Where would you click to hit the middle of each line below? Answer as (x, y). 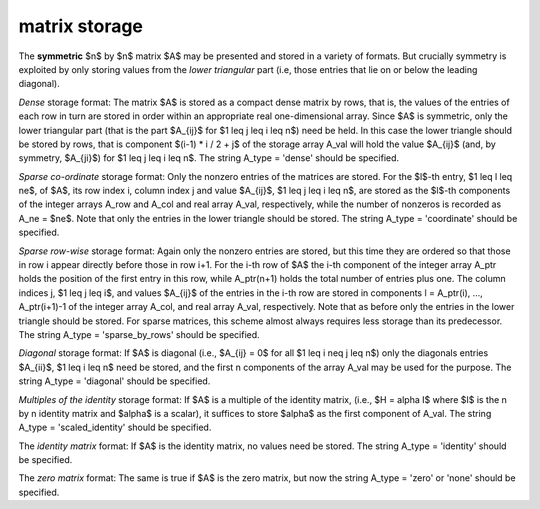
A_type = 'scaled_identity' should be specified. (115, 427)
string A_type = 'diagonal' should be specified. (114, 381)
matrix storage (81, 26)
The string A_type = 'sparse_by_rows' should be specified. (139, 334)
